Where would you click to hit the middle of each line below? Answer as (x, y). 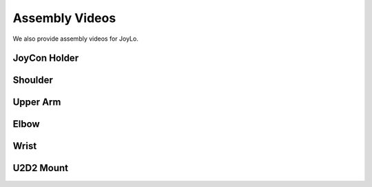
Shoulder (33, 80)
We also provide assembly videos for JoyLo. (76, 39)
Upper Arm (37, 102)
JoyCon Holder (46, 58)
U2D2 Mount (41, 168)
